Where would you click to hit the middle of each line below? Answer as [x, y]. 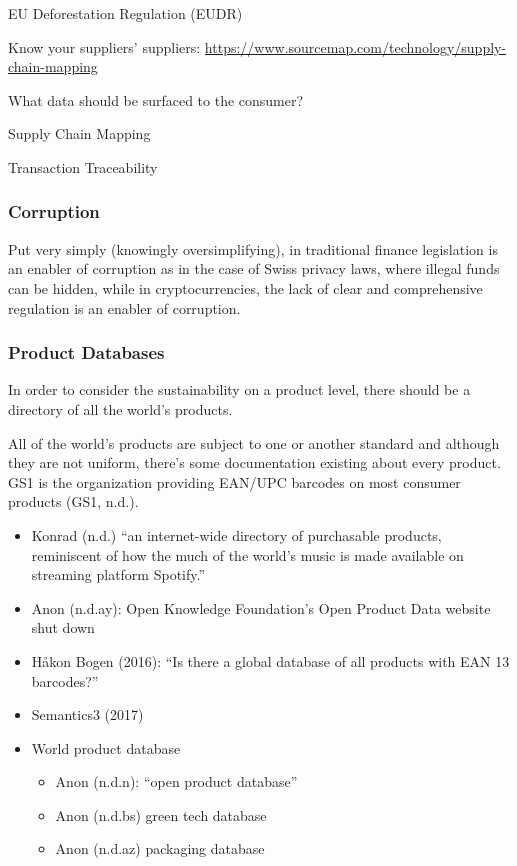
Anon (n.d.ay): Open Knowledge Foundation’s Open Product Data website [261, 607]
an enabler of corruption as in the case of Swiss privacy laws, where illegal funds [254, 268]
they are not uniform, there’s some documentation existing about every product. [254, 462]
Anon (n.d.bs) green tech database [161, 814]
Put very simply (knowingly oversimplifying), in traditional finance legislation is [253, 248]
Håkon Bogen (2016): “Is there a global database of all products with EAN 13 [270, 660]
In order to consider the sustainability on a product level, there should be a [239, 389]
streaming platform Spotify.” [118, 574]
